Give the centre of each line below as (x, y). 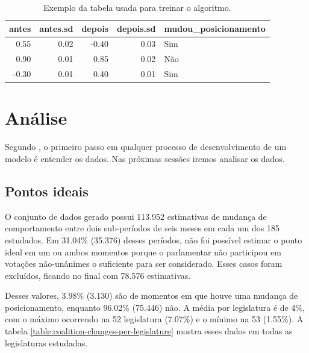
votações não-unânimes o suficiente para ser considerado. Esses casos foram (144, 264)
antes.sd (56, 28)
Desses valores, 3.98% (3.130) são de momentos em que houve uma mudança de (151, 295)
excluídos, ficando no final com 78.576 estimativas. (98, 275)
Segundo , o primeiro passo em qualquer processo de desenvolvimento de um (146, 147)
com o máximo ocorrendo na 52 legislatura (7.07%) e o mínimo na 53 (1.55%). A (154, 319)
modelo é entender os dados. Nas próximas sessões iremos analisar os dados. (145, 158)
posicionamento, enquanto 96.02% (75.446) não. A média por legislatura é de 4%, (155, 307)
